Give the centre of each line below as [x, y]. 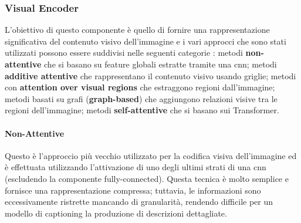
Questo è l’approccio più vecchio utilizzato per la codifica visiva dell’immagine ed [151, 155]
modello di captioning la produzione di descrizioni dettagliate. [116, 213]
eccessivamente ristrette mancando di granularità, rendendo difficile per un [139, 202]
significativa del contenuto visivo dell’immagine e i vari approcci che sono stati [146, 41]
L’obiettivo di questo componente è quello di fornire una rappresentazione [137, 30]
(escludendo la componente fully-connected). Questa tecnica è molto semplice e [147, 178]
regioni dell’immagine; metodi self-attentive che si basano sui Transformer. [142, 110]
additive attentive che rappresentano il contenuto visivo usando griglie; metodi [150, 75]
